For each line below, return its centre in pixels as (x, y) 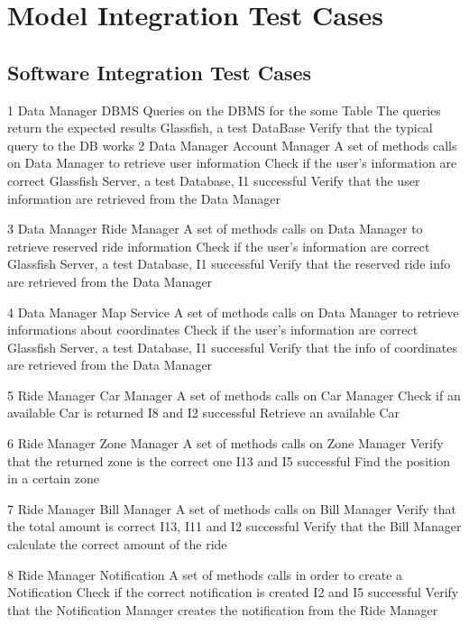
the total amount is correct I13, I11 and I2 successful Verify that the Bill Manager (234, 526)
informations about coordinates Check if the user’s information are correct (213, 330)
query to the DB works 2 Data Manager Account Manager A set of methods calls (232, 145)
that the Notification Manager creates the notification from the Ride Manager (223, 609)
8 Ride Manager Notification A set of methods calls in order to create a (205, 574)
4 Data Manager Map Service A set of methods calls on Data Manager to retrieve (233, 312)
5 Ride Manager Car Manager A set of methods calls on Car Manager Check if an (234, 395)
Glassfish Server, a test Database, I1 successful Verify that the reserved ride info (229, 264)
